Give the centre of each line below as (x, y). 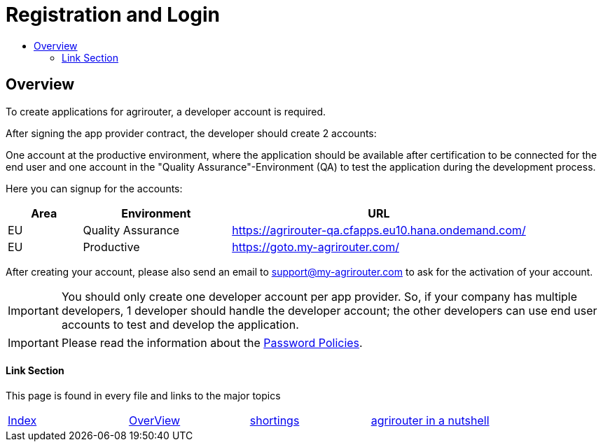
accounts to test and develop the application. (180, 324)
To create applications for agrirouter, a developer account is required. (166, 111)
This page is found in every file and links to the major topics (143, 395)
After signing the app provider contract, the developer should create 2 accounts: (191, 133)
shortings (275, 420)
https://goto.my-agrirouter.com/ (316, 247)
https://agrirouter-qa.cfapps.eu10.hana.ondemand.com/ (379, 230)
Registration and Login (113, 15)
